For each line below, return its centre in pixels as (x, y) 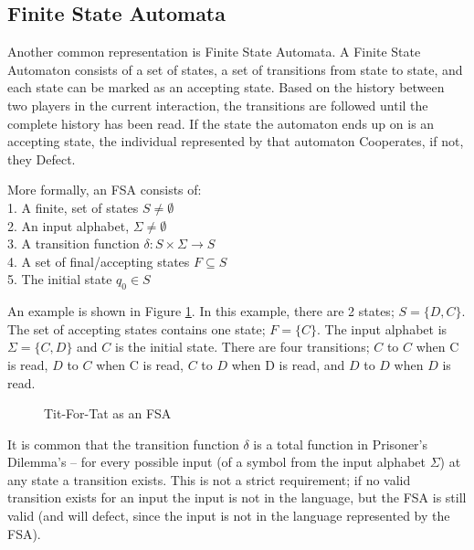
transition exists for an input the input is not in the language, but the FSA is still (237, 497)
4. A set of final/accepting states (99, 261)
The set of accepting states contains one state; (137, 328)
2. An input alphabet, (68, 225)
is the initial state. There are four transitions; (242, 347)
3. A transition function (74, 243)
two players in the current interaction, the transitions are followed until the (218, 105)
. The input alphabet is (382, 328)
